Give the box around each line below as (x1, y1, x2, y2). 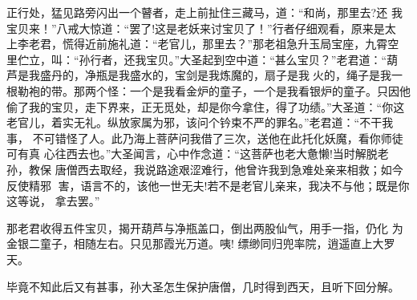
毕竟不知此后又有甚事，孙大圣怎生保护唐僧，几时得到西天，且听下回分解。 (6, 278, 399, 294)
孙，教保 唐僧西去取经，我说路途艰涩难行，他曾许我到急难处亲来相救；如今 (6, 160, 403, 177)
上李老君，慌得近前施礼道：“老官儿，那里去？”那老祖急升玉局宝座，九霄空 (6, 35, 399, 52)
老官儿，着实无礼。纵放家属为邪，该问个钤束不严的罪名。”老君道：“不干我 (6, 114, 394, 131)
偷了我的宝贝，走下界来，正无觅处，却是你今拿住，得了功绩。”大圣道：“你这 (6, 98, 405, 115)
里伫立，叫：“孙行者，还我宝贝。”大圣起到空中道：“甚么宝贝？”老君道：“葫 (6, 51, 399, 67)
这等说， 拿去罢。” (6, 193, 100, 209)
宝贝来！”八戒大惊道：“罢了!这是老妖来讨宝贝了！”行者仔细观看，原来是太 (6, 19, 396, 36)
